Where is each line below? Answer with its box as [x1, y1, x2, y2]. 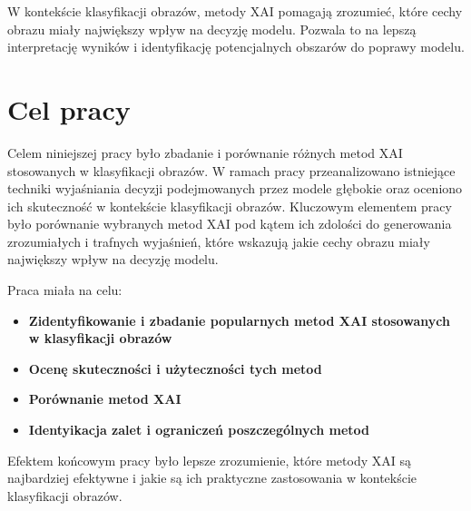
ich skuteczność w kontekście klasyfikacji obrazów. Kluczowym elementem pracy [7, 196, 452, 215]
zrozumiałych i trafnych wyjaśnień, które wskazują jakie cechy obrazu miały [7, 231, 430, 251]
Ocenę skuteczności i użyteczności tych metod [28, 359, 322, 378]
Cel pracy [7, 90, 131, 127]
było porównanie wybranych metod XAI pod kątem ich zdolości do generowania [7, 214, 452, 233]
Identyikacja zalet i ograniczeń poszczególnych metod [28, 420, 370, 439]
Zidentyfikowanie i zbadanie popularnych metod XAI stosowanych [28, 310, 450, 329]
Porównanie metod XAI [28, 389, 182, 408]
